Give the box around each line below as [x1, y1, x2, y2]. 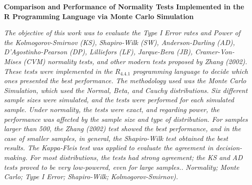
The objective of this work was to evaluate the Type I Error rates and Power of [4, 27, 241, 38]
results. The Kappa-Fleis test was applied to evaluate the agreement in [4, 142, 213, 153]
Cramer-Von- [195, 46, 234, 57]
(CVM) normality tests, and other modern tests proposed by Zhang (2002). [23, 56, 248, 66]
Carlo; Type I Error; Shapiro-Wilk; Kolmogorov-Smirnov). [4, 171, 178, 182]
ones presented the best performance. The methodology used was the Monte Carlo [4, 75, 246, 86]
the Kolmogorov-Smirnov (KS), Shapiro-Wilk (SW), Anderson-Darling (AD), [4, 37, 235, 47]
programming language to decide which [133, 66, 248, 76]
